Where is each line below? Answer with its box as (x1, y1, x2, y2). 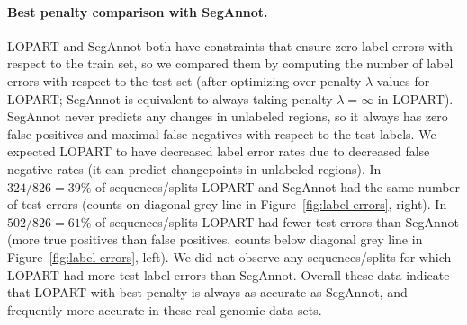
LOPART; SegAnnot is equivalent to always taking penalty (7, 89, 333, 108)
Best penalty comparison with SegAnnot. (7, 2, 268, 21)
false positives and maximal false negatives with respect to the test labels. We (7, 124, 436, 143)
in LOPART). (377, 89, 454, 108)
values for (376, 71, 430, 90)
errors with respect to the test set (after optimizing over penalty (7, 71, 362, 90)
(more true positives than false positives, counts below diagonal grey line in (7, 230, 423, 249)
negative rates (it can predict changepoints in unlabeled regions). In (7, 159, 382, 178)
